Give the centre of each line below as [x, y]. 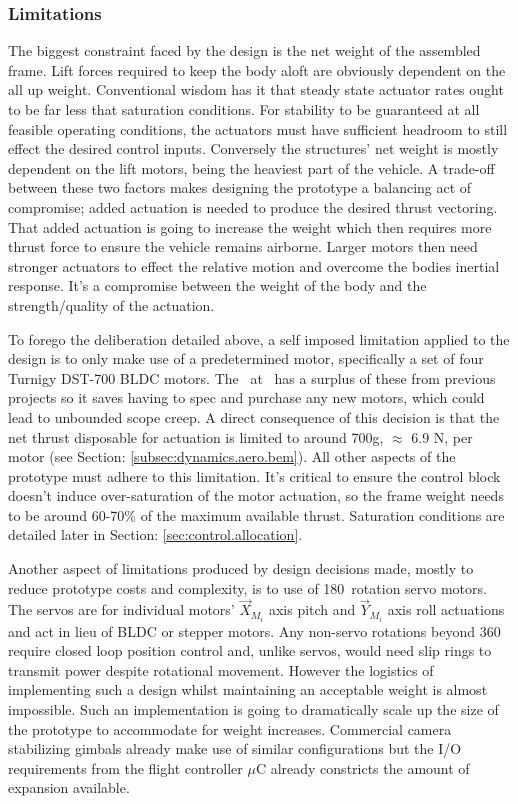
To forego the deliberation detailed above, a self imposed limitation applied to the [259, 338]
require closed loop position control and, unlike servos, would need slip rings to [250, 650]
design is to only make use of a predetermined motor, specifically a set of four [246, 358]
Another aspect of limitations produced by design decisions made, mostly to [241, 568]
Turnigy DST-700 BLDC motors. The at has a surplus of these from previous [252, 377]
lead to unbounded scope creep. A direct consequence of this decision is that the [254, 416]
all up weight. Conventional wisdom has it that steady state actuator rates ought [256, 89]
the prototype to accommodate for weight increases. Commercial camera [230, 728]
